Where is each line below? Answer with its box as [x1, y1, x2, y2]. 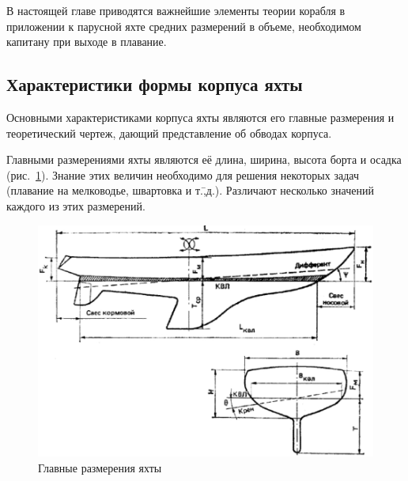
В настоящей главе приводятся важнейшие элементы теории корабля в [6, 2, 346, 18]
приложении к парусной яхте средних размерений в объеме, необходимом [6, 17, 361, 34]
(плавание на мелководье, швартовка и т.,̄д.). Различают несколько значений [6, 182, 374, 199]
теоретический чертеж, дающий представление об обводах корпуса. [6, 124, 332, 141]
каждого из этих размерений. [6, 197, 145, 214]
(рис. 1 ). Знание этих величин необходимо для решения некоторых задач [6, 166, 359, 183]
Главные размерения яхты [38, 459, 162, 475]
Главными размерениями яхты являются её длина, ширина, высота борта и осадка [6, 151, 402, 168]
